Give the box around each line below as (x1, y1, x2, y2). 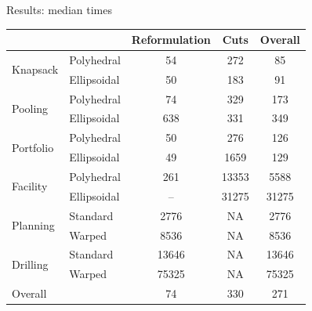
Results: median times (6, 2, 112, 17)
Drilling (12, 255, 49, 272)
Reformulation (131, 31, 211, 48)
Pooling (12, 100, 49, 117)
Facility (12, 178, 48, 194)
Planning (12, 217, 55, 233)
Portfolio (12, 139, 54, 155)
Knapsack (12, 61, 59, 78)
